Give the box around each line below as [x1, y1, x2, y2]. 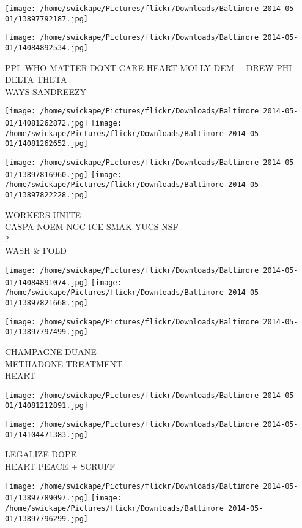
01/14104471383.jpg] [5, 430, 89, 439]
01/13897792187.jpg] [5, 14, 89, 23]
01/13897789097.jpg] [5, 494, 89, 503]
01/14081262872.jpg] [5, 119, 89, 128]
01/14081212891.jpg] [5, 401, 89, 410]
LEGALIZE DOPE [5, 448, 76, 461]
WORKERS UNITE [5, 208, 81, 221]
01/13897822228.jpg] [5, 191, 89, 199]
